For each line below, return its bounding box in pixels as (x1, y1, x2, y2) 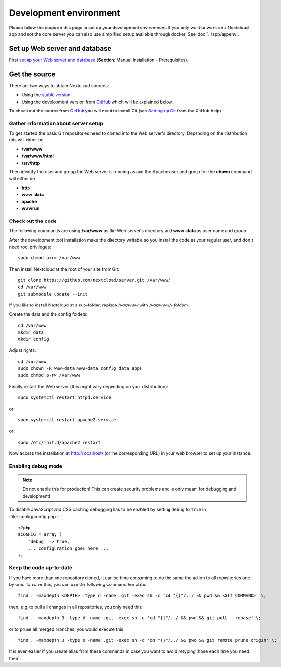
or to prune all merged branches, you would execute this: (9, 626, 125, 632)
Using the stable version (21, 92, 71, 98)
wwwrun (21, 205, 40, 211)
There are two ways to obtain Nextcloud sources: (9, 83, 109, 88)
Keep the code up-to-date (9, 564, 73, 571)
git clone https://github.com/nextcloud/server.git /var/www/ (18, 278, 171, 283)
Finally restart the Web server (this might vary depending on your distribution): (9, 383, 168, 389)
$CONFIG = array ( (18, 532, 62, 537)
